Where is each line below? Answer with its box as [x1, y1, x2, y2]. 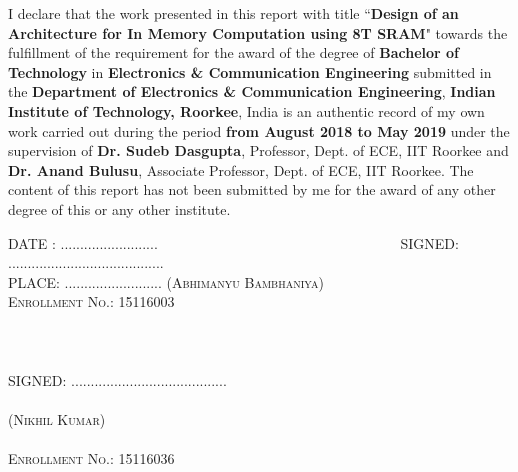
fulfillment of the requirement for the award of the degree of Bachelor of [8, 42, 459, 63]
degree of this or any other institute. [8, 198, 231, 219]
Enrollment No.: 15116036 [8, 448, 175, 469]
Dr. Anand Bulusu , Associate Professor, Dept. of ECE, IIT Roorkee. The [8, 159, 474, 180]
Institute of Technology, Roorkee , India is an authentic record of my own [8, 100, 485, 121]
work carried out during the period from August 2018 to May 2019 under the [8, 120, 510, 141]
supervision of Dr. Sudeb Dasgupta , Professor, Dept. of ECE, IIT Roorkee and [8, 140, 509, 161]
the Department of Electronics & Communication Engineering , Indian [8, 81, 496, 102]
